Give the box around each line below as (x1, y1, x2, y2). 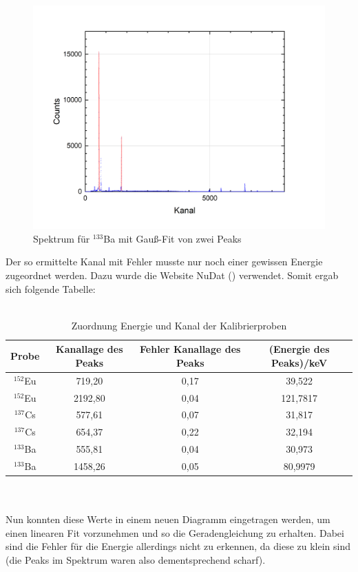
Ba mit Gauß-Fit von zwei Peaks (103, 231, 242, 245)
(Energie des (268, 342, 330, 356)
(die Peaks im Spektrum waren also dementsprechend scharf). (6, 553, 266, 567)
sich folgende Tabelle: (6, 281, 96, 296)
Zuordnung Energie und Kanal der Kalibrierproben (71, 318, 287, 332)
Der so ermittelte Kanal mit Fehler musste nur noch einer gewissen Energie (6, 254, 323, 269)
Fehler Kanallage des (140, 342, 241, 356)
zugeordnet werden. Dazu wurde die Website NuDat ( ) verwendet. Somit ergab (6, 267, 339, 282)
